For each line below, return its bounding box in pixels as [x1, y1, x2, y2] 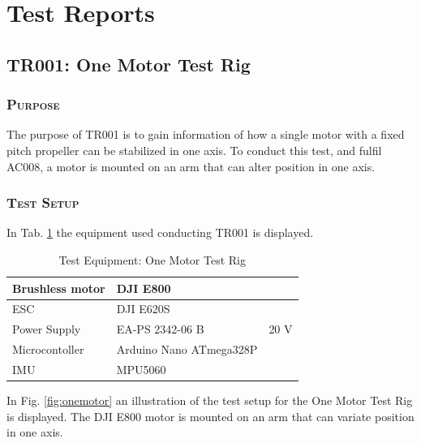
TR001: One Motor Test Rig [6, 51, 251, 76]
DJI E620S [116, 300, 170, 317]
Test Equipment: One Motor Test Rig [58, 251, 246, 268]
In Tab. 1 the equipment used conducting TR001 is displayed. [6, 224, 314, 241]
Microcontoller [12, 341, 84, 358]
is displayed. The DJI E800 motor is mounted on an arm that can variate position [6, 407, 415, 424]
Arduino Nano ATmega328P [116, 341, 258, 358]
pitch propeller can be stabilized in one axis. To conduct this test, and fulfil [6, 141, 382, 158]
